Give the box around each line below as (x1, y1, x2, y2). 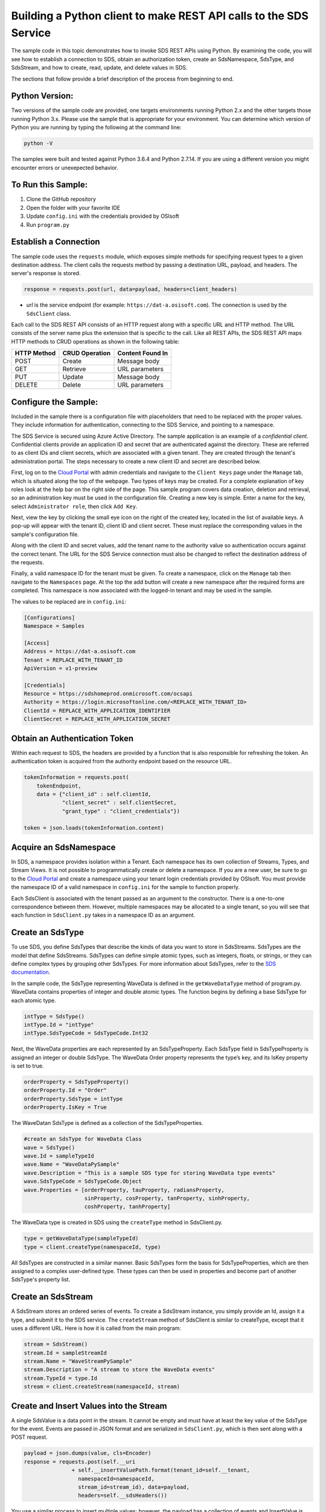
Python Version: (11, 91, 74, 101)
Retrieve (62, 365, 86, 373)
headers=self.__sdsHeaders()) (77, 1492, 167, 1499)
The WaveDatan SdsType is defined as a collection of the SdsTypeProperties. (11, 1119, 203, 1127)
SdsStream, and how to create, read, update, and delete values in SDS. (11, 64, 188, 71)
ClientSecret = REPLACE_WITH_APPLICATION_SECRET (24, 715, 171, 723)
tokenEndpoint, (36, 782, 81, 789)
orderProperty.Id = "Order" (24, 1087, 107, 1094)
